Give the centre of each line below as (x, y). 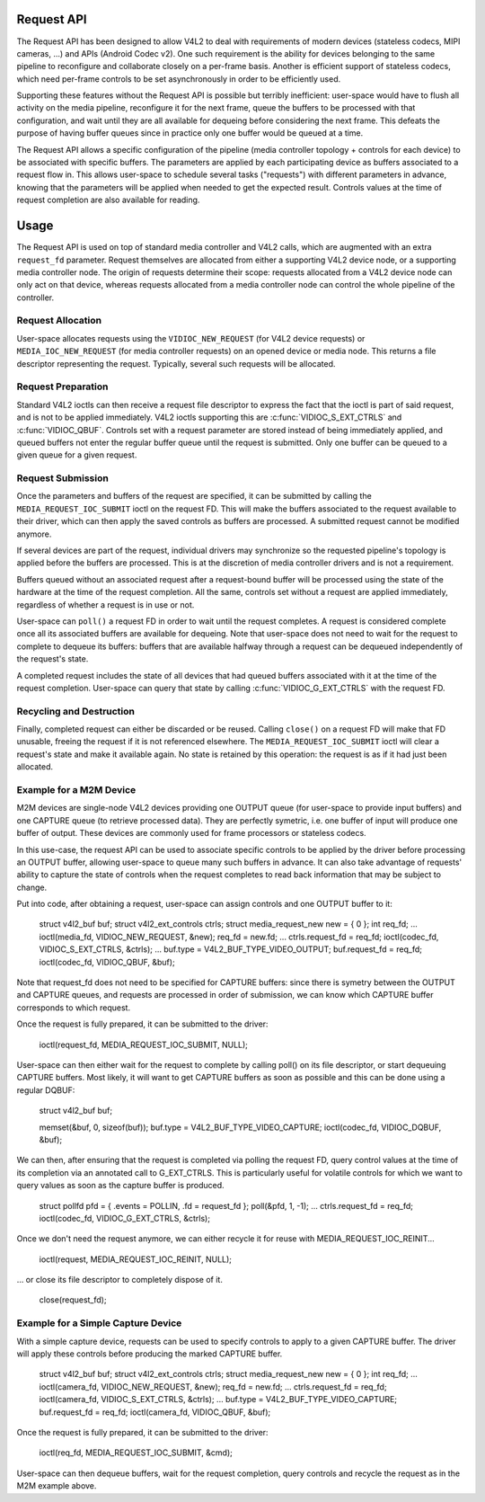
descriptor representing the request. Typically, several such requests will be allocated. (176, 363)
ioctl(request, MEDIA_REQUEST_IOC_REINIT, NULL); (136, 1259)
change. (32, 887)
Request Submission (63, 478)
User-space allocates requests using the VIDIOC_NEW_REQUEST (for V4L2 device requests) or (191, 338)
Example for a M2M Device (76, 789)
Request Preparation (62, 387)
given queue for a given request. (77, 455)
